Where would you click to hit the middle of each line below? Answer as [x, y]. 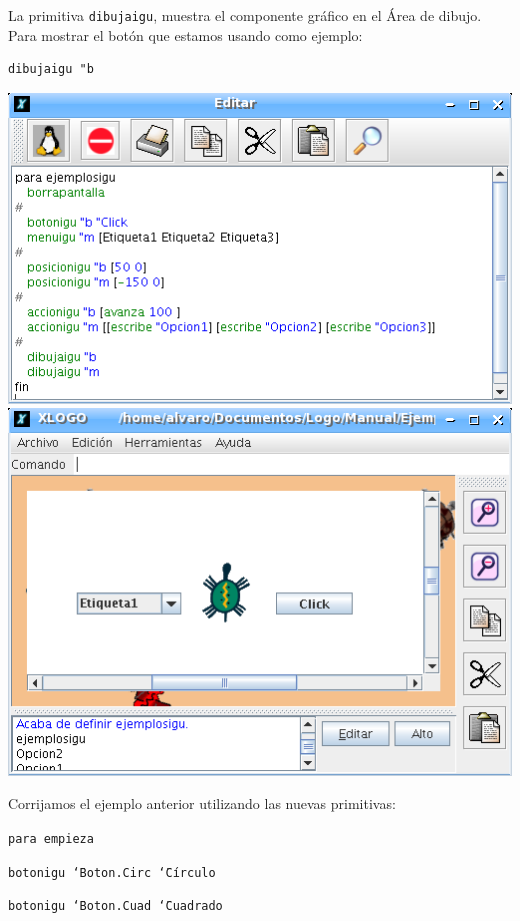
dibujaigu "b [51, 69]
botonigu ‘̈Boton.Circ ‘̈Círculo [112, 872]
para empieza [51, 838]
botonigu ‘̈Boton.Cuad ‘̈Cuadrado [115, 906]
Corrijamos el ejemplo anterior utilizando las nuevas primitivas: [202, 803]
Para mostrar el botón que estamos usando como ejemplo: [185, 34]
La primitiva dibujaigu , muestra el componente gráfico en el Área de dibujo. [245, 15]
